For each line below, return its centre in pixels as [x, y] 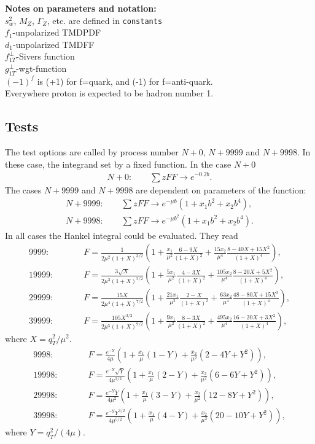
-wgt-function [41, 68]
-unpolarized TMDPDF [57, 32]
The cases [23, 189]
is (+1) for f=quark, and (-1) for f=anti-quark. [125, 81]
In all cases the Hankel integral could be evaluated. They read [122, 235]
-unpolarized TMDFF [53, 44]
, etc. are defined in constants [105, 20]
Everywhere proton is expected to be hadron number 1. [109, 93]
